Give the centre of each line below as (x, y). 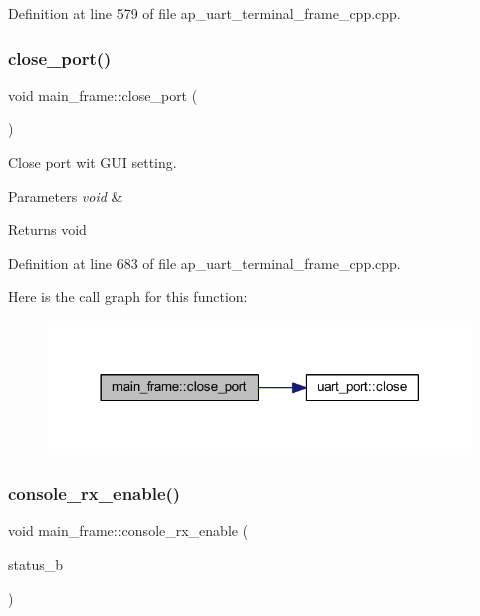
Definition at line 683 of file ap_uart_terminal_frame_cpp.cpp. (204, 262)
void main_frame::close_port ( (103, 94)
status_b (35, 564)
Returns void (47, 229)
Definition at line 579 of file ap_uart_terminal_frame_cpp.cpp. (204, 13)
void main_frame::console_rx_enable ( (128, 530)
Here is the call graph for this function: (128, 296)
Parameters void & (65, 195)
